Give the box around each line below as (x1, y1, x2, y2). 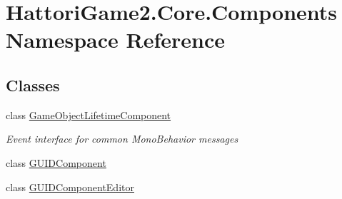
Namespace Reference (6, 25, 225, 54)
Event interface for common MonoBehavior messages (6, 131, 238, 146)
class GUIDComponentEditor (6, 179, 134, 194)
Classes (6, 73, 60, 96)
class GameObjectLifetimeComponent (6, 107, 171, 122)
